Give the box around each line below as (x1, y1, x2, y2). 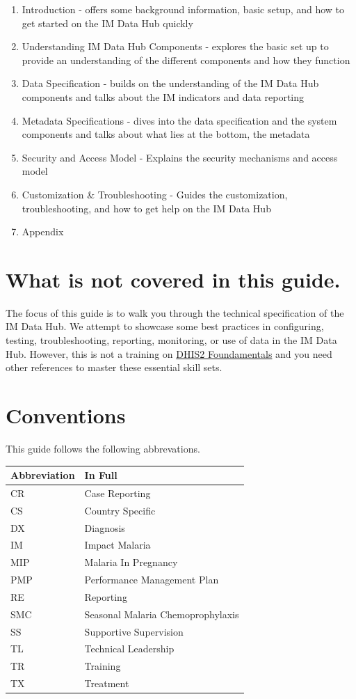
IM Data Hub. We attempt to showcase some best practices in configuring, (6, 319, 324, 333)
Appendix (22, 224, 64, 239)
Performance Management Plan (84, 572, 219, 587)
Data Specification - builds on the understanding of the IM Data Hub (22, 76, 319, 91)
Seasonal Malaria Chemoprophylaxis (84, 606, 239, 621)
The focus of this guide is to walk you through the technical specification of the (6, 305, 344, 320)
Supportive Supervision (84, 624, 184, 638)
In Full (84, 468, 118, 482)
